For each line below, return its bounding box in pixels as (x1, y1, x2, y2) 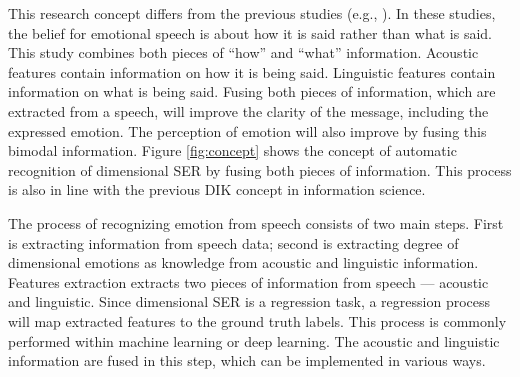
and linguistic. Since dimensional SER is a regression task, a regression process (8, 291, 491, 312)
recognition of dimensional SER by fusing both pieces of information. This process (8, 159, 512, 180)
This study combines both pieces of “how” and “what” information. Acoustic (8, 42, 479, 63)
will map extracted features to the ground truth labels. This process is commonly (8, 310, 507, 331)
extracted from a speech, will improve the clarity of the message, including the (8, 100, 489, 121)
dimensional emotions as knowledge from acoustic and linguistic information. (8, 252, 479, 273)
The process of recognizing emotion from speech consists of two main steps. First (8, 212, 504, 233)
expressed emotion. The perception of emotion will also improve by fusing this (8, 120, 487, 141)
